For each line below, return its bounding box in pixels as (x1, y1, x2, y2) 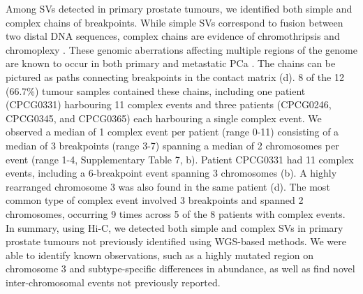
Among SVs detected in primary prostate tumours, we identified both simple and (6, 1, 353, 15)
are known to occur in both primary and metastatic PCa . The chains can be (6, 56, 336, 71)
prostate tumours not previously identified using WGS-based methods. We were (6, 234, 347, 249)
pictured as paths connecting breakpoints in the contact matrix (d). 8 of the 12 (6, 69, 344, 84)
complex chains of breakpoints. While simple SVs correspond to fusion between (6, 15, 343, 29)
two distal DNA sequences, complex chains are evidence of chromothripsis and (6, 29, 340, 43)
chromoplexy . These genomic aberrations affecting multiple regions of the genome (6, 42, 357, 57)
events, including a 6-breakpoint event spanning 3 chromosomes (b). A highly (6, 166, 337, 180)
